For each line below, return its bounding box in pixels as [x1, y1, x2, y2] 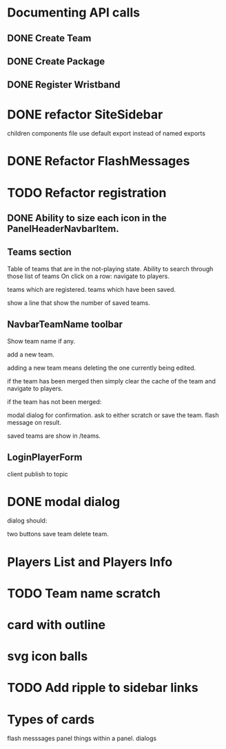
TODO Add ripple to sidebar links [7, 680, 198, 696]
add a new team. [7, 350, 55, 359]
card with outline [7, 618, 105, 633]
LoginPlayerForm [7, 452, 83, 463]
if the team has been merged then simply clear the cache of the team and [7, 377, 216, 385]
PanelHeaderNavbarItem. [7, 223, 119, 235]
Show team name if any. [7, 337, 76, 345]
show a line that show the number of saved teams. [7, 298, 150, 307]
